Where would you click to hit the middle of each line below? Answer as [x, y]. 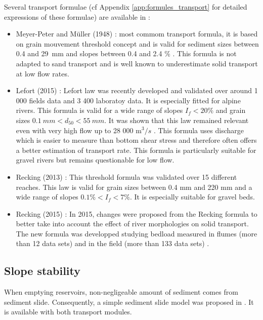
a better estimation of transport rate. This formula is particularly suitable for [136, 150]
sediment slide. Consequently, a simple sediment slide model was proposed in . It [129, 302]
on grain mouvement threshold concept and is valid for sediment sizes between [137, 43]
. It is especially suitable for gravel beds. [192, 197]
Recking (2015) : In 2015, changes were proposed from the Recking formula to [137, 213]
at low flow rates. [42, 73]
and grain [231, 110]
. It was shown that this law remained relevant [177, 120]
